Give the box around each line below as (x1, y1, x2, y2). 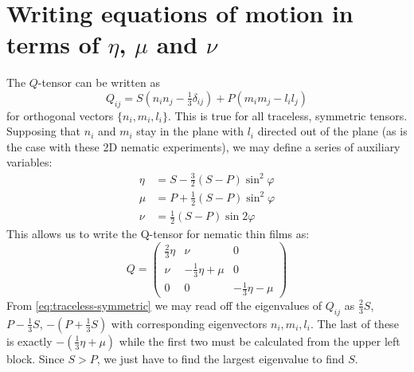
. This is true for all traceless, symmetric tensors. (167, 107, 408, 123)
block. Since (6, 350, 64, 366)
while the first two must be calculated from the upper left (119, 332, 400, 349)
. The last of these (310, 315, 399, 331)
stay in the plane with (136, 123, 244, 139)
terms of (6, 28, 100, 61)
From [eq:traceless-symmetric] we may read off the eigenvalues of (6, 296, 322, 313)
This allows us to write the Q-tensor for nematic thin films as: (6, 225, 310, 242)
